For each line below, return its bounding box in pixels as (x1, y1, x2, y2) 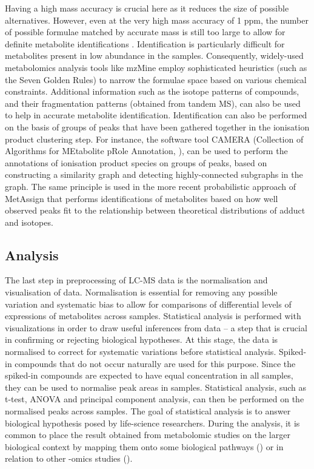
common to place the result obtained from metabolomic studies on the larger (5, 428, 290, 441)
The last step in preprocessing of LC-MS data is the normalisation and (5, 274, 268, 286)
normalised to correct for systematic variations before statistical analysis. (5, 345, 276, 358)
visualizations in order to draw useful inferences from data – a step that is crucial (5, 321, 307, 334)
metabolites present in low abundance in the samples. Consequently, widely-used (5, 49, 304, 62)
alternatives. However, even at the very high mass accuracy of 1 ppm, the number (5, 13, 309, 26)
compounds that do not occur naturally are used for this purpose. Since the (15, 357, 296, 369)
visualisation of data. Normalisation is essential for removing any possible (5, 286, 278, 299)
